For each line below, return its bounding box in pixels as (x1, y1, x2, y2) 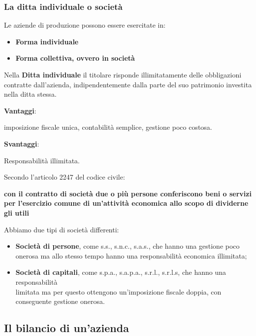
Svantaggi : (4, 138, 39, 149)
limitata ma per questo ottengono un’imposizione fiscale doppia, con (15, 286, 222, 297)
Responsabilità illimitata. (4, 155, 80, 165)
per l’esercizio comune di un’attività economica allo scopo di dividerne (4, 198, 249, 208)
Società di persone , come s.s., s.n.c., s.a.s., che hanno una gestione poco (15, 241, 240, 251)
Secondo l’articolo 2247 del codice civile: (4, 172, 125, 182)
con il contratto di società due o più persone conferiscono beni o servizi (4, 188, 252, 198)
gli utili (4, 207, 29, 218)
